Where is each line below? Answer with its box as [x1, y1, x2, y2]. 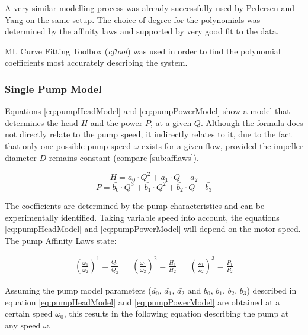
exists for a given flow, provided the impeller [142, 139, 303, 152]
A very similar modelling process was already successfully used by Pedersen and [5, 2, 295, 14]
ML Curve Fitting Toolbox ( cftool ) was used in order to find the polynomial [5, 44, 281, 57]
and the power [90, 116, 143, 128]
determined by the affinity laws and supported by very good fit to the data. [5, 25, 279, 37]
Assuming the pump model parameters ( [5, 284, 152, 296]
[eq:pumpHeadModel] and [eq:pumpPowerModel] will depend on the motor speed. [5, 223, 301, 235]
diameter [5, 151, 37, 163]
